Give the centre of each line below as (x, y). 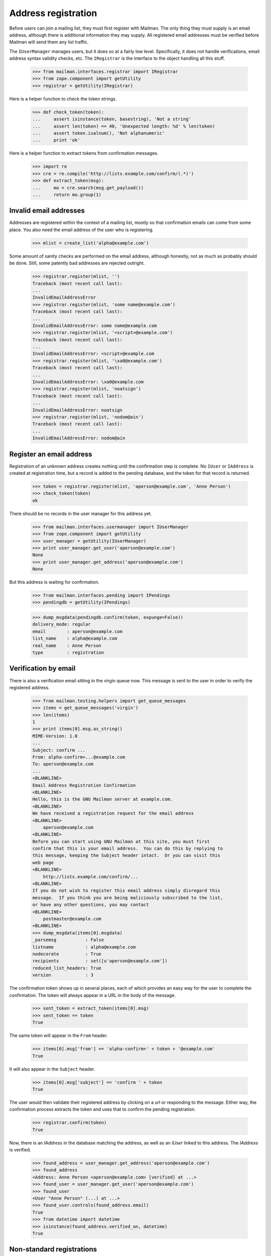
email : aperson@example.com (78, 631)
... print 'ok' (56, 140)
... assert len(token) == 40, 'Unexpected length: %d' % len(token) (124, 126)
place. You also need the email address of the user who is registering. (82, 230)
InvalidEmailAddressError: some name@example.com (95, 326)
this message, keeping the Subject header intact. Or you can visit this (126, 856)
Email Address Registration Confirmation (84, 785)
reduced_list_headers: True (67, 968)
